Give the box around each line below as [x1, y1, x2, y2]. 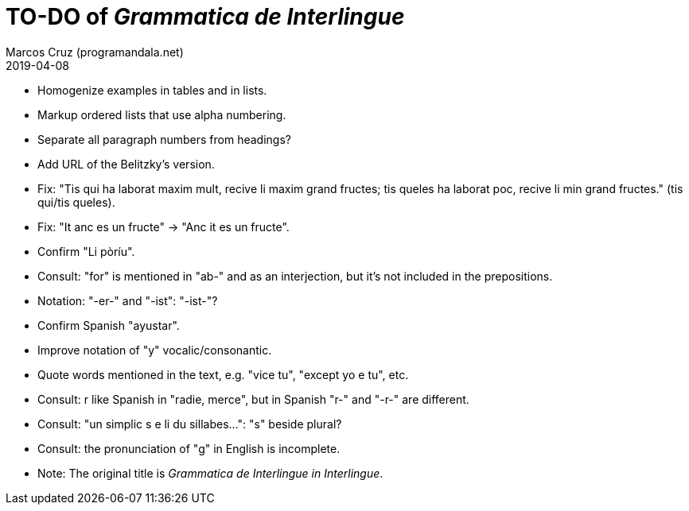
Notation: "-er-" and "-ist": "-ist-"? [37, 293, 218, 308]
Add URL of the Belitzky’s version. [37, 157, 215, 171]
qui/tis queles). [37, 195, 115, 209]
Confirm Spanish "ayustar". [37, 318, 180, 332]
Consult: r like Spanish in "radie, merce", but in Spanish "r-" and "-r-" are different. [37, 392, 469, 406]
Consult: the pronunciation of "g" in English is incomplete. [37, 441, 341, 455]
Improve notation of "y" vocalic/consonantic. [37, 343, 272, 357]
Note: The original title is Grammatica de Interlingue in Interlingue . [37, 466, 383, 480]
